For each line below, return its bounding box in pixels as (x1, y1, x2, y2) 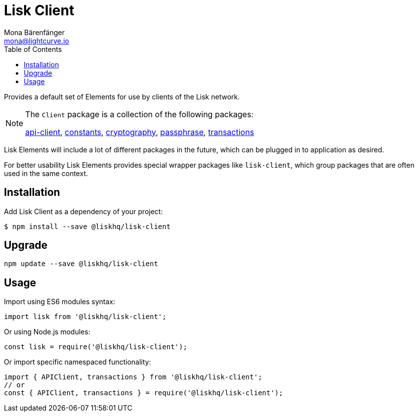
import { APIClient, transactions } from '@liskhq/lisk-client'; (4, 373, 262, 381)
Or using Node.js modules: (4, 327, 90, 336)
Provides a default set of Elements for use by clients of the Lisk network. (4, 92, 240, 101)
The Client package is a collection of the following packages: (25, 109, 253, 119)
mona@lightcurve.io (4, 36, 69, 45)
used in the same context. (4, 169, 88, 178)
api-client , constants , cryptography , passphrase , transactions (25, 127, 254, 137)
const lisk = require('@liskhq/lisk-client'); (4, 343, 187, 351)
